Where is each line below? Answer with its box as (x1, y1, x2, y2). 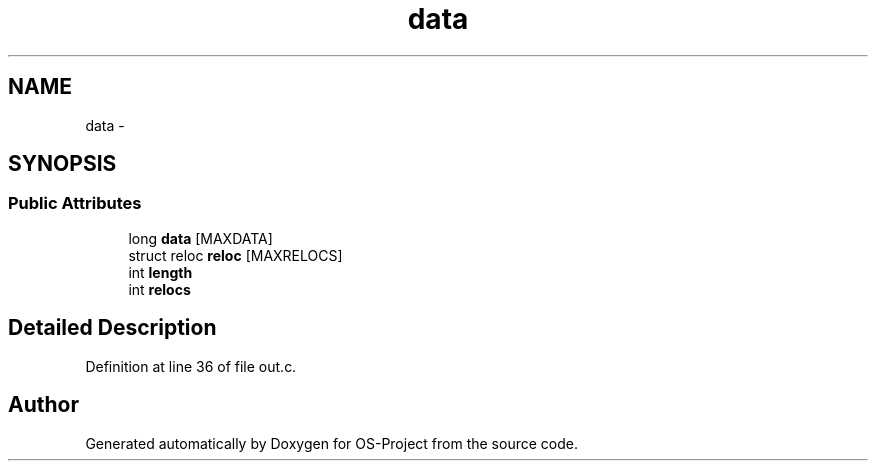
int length (128, 263, 193, 281)
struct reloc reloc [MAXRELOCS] (128, 246, 343, 264)
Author (8, 392, 79, 418)
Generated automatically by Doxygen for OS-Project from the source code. (85, 434, 578, 452)
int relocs (128, 280, 191, 298)
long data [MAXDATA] (128, 229, 273, 247)
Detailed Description (8, 315, 217, 341)
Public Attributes (8, 193, 142, 214)
